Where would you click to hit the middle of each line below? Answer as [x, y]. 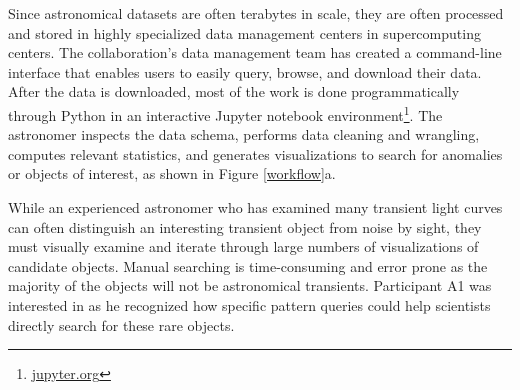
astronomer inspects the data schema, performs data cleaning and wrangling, [244, 134]
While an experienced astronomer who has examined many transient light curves [255, 207]
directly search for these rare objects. [121, 324]
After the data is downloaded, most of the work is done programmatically [234, 91]
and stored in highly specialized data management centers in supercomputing [244, 32]
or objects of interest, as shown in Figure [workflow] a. [172, 173]
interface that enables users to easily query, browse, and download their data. [245, 71]
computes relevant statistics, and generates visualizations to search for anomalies [255, 153]
